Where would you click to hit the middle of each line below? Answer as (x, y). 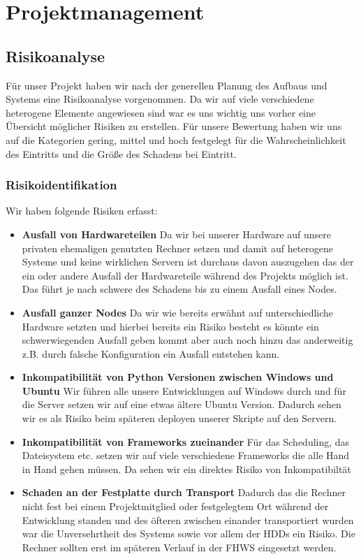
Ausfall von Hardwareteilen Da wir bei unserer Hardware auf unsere (177, 234)
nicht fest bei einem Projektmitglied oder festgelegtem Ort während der (175, 506)
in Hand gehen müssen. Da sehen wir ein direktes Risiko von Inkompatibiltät (186, 469)
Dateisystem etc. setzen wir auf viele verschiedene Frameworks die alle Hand (186, 455)
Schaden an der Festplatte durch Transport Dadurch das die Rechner (184, 492)
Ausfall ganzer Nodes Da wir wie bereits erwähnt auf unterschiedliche (178, 312)
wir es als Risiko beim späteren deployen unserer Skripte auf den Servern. (179, 418)
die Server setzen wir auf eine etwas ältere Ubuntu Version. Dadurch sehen (182, 404)
